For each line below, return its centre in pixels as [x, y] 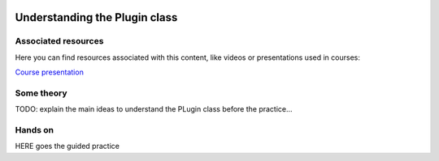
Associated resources [59, 41]
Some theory [41, 93]
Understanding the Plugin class [96, 17]
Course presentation [50, 72]
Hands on [35, 130]
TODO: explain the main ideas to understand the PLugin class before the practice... [154, 109]
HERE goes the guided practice [67, 146]
